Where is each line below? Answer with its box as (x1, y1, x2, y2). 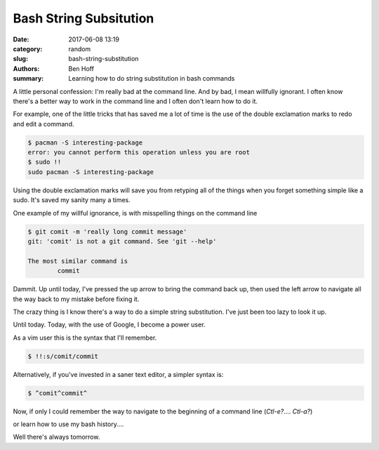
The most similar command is (27, 257, 128, 265)
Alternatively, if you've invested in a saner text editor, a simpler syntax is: (13, 370, 224, 378)
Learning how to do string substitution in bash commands (68, 74, 235, 83)
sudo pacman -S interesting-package (27, 168, 154, 176)
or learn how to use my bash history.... (13, 420, 124, 428)
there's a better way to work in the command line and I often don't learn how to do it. (13, 97, 258, 105)
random (68, 44, 91, 53)
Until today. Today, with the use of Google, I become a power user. (13, 320, 206, 329)
